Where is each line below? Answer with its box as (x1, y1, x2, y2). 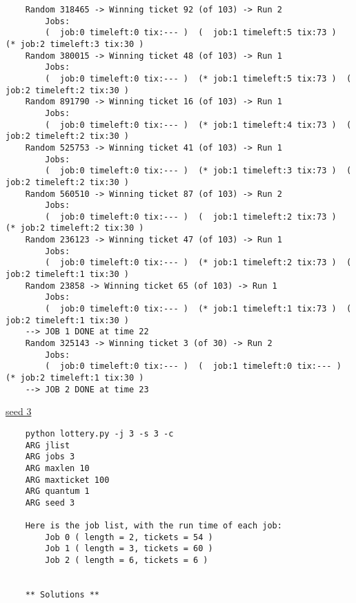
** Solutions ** (25, 590, 100, 600)
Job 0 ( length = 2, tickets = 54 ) (45, 532, 213, 542)
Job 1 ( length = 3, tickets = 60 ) (45, 544, 213, 554)
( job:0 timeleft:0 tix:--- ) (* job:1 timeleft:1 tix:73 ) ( (45, 304, 352, 314)
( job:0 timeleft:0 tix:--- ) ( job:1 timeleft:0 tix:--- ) (45, 361, 342, 372)
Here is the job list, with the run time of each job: (25, 521, 282, 531)
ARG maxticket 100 (25, 475, 110, 485)
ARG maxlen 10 (25, 463, 90, 473)
